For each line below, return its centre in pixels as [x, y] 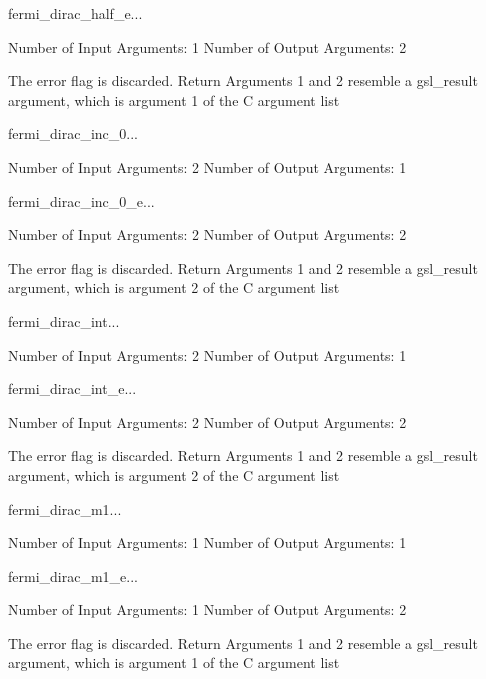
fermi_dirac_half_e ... [75, 13]
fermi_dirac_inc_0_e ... [81, 200]
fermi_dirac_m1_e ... [73, 575]
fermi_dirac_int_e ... [72, 388]
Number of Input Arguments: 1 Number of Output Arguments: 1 [207, 542]
